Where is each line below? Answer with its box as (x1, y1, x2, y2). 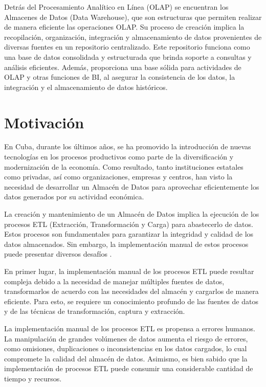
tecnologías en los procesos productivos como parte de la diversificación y (4, 151, 234, 162)
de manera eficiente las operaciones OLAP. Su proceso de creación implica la (4, 21, 245, 32)
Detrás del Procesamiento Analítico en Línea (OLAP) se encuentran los (4, 2, 229, 12)
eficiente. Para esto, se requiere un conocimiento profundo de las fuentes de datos (4, 295, 258, 306)
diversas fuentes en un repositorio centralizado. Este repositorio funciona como (4, 41, 250, 52)
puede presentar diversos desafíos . (4, 248, 112, 259)
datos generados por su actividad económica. (4, 191, 144, 202)
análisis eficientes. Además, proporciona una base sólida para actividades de (4, 61, 241, 72)
